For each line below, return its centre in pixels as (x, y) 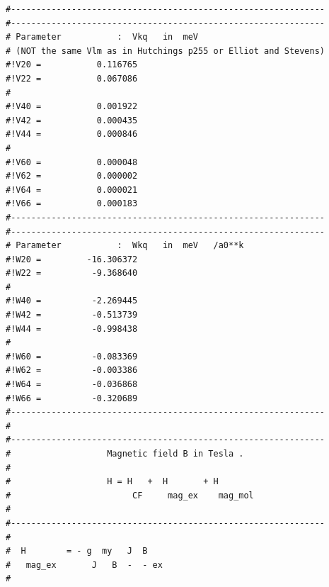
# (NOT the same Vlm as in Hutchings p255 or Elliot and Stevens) (166, 51)
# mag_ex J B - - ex (84, 565)
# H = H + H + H (112, 482)
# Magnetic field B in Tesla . (125, 454)
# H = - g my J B (77, 551)
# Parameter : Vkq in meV (102, 37)
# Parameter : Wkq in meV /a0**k (125, 246)
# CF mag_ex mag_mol (130, 495)
